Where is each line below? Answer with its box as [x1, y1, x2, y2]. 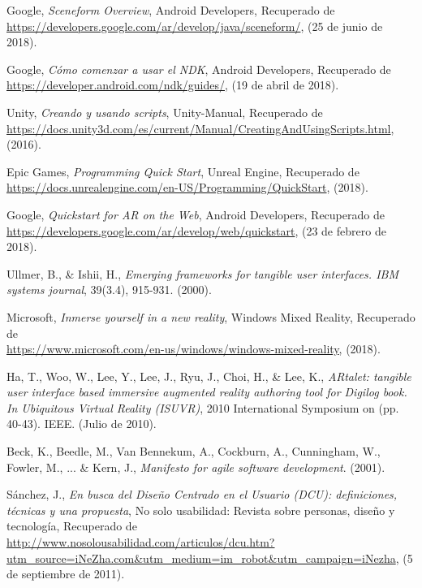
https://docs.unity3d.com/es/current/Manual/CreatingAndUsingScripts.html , [6, 119, 394, 136]
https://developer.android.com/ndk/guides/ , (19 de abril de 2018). [6, 76, 339, 93]
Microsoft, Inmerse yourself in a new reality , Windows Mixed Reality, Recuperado [6, 308, 416, 325]
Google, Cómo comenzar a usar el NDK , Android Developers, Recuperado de [6, 60, 391, 77]
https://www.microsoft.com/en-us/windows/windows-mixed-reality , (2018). [6, 340, 381, 357]
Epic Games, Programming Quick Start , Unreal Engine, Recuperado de [6, 162, 360, 179]
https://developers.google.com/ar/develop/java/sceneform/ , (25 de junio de [6, 17, 383, 34]
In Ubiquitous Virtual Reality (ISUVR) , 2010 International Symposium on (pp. [6, 399, 399, 416]
